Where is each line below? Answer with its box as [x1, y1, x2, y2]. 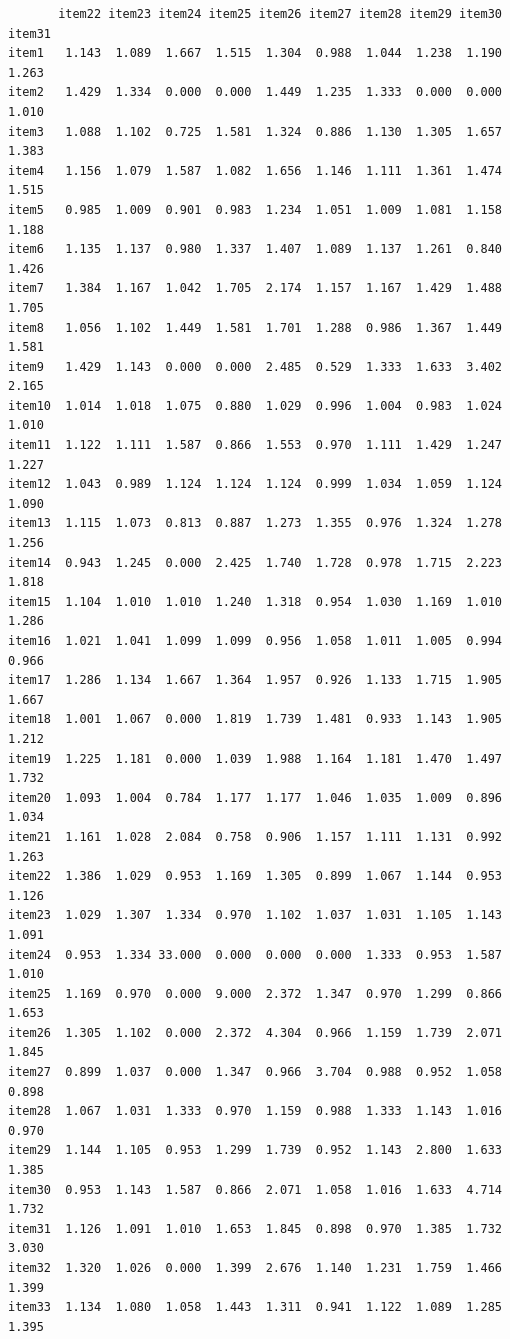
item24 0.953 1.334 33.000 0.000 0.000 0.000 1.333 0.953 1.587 [8, 947, 502, 962]
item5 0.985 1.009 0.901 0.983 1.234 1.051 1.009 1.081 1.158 [8, 202, 502, 217]
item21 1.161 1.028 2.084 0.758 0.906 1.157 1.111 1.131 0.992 [8, 829, 502, 844]
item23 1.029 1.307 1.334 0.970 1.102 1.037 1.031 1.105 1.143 [8, 908, 502, 923]
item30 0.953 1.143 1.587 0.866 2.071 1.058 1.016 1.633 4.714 [8, 1182, 502, 1197]
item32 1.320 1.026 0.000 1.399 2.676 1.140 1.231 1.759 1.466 [8, 1261, 502, 1275]
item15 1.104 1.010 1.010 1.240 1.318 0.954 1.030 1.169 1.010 [8, 594, 502, 609]
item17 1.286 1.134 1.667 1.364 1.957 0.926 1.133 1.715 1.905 [8, 673, 502, 688]
